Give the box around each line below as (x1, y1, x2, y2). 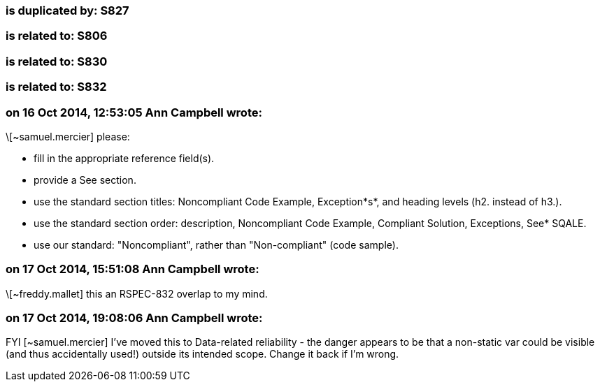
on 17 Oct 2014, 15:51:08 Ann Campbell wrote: (6, 262, 259, 277)
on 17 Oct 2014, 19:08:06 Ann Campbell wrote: (6, 311, 263, 325)
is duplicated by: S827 (6, 3, 129, 17)
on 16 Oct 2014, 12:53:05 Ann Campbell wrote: (6, 105, 262, 119)
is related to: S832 (6, 80, 107, 94)
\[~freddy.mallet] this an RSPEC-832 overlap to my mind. (6, 287, 268, 300)
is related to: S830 (6, 54, 108, 68)
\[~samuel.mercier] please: (6, 130, 130, 143)
